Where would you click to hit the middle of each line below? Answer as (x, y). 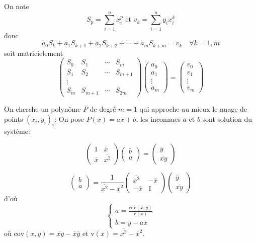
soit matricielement (34, 53)
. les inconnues (158, 118)
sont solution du (227, 118)
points (14, 118)
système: (17, 131)
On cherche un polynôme (42, 108)
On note (17, 6)
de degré (103, 108)
